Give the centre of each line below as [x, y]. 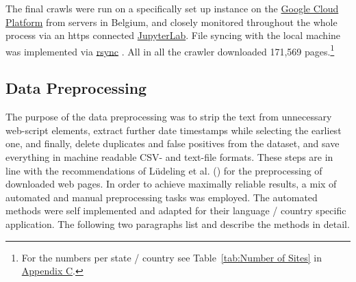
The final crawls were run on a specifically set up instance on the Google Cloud [172, 8]
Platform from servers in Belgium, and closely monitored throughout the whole [171, 22]
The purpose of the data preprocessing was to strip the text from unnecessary [169, 117]
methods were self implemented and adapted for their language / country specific [176, 210]
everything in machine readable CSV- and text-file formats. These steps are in [169, 157]
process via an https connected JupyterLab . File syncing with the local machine [173, 35]
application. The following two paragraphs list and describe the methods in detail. [178, 223]
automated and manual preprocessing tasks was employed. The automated [162, 197]
